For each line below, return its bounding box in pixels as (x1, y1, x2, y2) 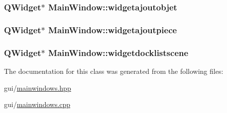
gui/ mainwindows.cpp (4, 99, 71, 110)
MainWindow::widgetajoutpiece (48, 23, 177, 36)
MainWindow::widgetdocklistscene (48, 46, 189, 58)
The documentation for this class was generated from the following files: (4, 65, 224, 76)
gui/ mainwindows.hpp (4, 82, 71, 93)
